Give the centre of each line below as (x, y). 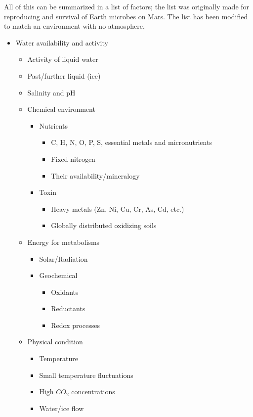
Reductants (68, 308)
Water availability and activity (62, 42)
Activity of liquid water (63, 59)
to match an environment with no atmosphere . (74, 26)
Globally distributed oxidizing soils (104, 225)
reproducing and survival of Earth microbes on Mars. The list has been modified (126, 16)
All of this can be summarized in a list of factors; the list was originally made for (127, 6)
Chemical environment (61, 109)
